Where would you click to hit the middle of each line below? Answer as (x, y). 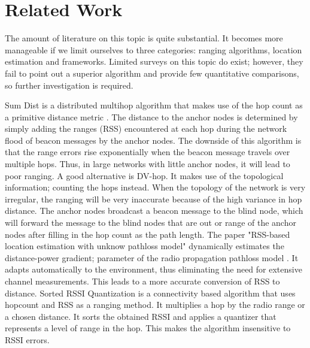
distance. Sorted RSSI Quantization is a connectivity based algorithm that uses (150, 293)
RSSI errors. (27, 339)
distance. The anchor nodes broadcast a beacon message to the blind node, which (154, 211)
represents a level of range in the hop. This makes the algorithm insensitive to (148, 328)
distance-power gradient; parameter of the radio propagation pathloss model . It (152, 257)
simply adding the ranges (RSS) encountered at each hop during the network (146, 128)
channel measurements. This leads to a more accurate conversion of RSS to (142, 281)
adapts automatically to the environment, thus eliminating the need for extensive (154, 269)
